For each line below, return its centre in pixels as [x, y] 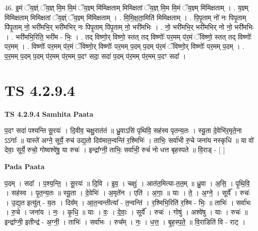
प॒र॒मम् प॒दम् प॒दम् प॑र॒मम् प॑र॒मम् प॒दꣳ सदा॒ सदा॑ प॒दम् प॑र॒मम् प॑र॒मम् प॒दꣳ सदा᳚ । [95, 56]
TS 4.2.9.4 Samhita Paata [49, 114]
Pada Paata [25, 166]
